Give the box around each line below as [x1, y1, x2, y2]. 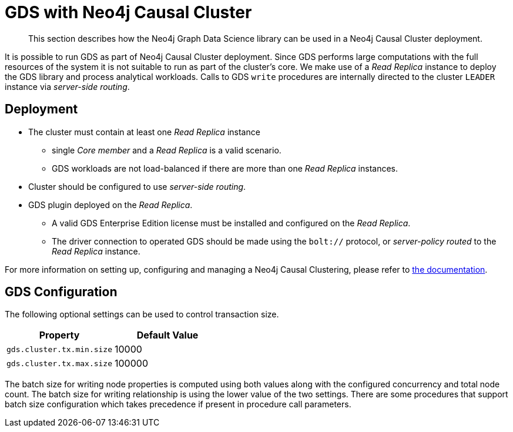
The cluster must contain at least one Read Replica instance [28, 126, 260, 137]
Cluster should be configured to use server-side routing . [28, 181, 246, 192]
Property [39, 329, 80, 341]
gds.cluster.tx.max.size [6, 359, 113, 368]
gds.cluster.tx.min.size [6, 344, 113, 354]
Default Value [136, 329, 199, 341]
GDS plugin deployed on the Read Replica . [28, 199, 193, 210]
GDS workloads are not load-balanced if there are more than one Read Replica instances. [52, 163, 398, 173]
